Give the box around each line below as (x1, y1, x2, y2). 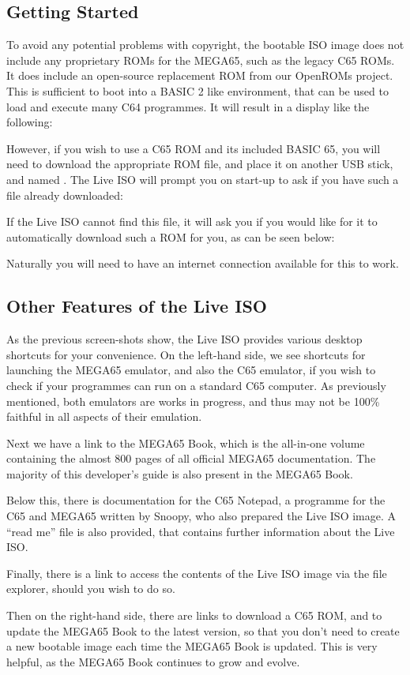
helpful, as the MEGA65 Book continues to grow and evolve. (6, 653, 300, 669)
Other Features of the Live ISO (6, 294, 267, 318)
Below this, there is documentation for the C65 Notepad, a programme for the (6, 492, 386, 508)
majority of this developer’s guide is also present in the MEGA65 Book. (6, 465, 353, 482)
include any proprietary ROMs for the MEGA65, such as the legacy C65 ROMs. (6, 51, 395, 68)
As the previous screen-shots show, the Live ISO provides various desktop (6, 331, 363, 347)
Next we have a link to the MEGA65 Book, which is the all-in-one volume (6, 434, 365, 451)
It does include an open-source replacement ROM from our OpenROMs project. (6, 67, 393, 84)
